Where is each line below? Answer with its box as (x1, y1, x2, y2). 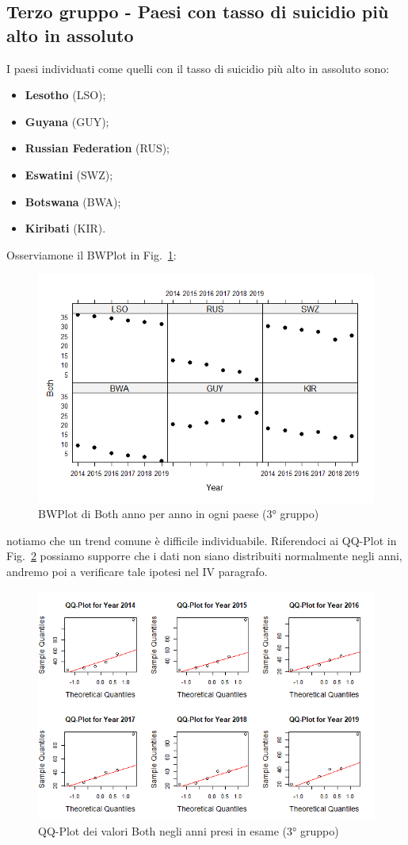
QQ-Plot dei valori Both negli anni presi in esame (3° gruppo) (38, 822, 339, 839)
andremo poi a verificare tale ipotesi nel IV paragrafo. (6, 563, 268, 580)
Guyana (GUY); (25, 113, 109, 129)
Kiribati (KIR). (25, 220, 106, 236)
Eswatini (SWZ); (25, 166, 113, 182)
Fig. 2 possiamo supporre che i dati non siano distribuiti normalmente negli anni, (6, 547, 402, 564)
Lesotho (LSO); (25, 86, 106, 103)
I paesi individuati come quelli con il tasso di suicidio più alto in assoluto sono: (6, 60, 390, 76)
